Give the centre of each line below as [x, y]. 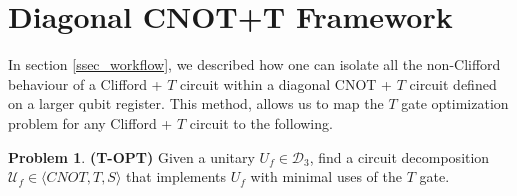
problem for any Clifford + [90, 122]
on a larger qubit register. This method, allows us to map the [196, 103]
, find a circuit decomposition [399, 156]
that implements [176, 176]
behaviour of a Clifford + [85, 83]
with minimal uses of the [326, 176]
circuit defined [453, 83]
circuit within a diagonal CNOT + [286, 83]
